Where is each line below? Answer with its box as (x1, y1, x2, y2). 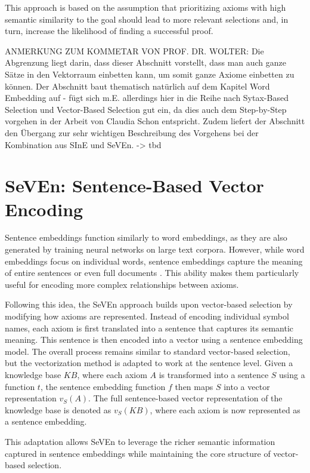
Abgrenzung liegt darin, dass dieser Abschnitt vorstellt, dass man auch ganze (5, 56, 287, 69)
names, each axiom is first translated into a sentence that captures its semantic (5, 321, 294, 334)
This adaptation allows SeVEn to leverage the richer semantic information (5, 435, 275, 447)
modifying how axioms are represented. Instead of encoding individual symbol (5, 310, 289, 322)
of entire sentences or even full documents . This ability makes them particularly (5, 266, 299, 279)
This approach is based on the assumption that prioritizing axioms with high (5, 1, 286, 13)
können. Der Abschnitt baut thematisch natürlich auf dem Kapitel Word (5, 79, 270, 92)
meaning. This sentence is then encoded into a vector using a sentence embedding (5, 333, 303, 346)
